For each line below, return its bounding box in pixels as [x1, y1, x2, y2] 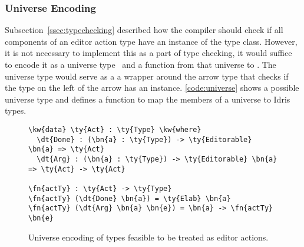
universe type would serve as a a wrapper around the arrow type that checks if [5, 70, 289, 82]
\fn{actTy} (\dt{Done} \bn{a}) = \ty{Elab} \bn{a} [28, 194, 231, 203]
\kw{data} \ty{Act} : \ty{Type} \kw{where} [28, 125, 201, 134]
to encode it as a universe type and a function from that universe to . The [5, 58, 276, 70]
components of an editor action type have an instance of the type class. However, [5, 35, 298, 47]
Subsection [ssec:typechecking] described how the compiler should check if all [5, 24, 283, 36]
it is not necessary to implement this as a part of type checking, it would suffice [5, 47, 292, 59]
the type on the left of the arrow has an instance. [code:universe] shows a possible [5, 81, 299, 94]
